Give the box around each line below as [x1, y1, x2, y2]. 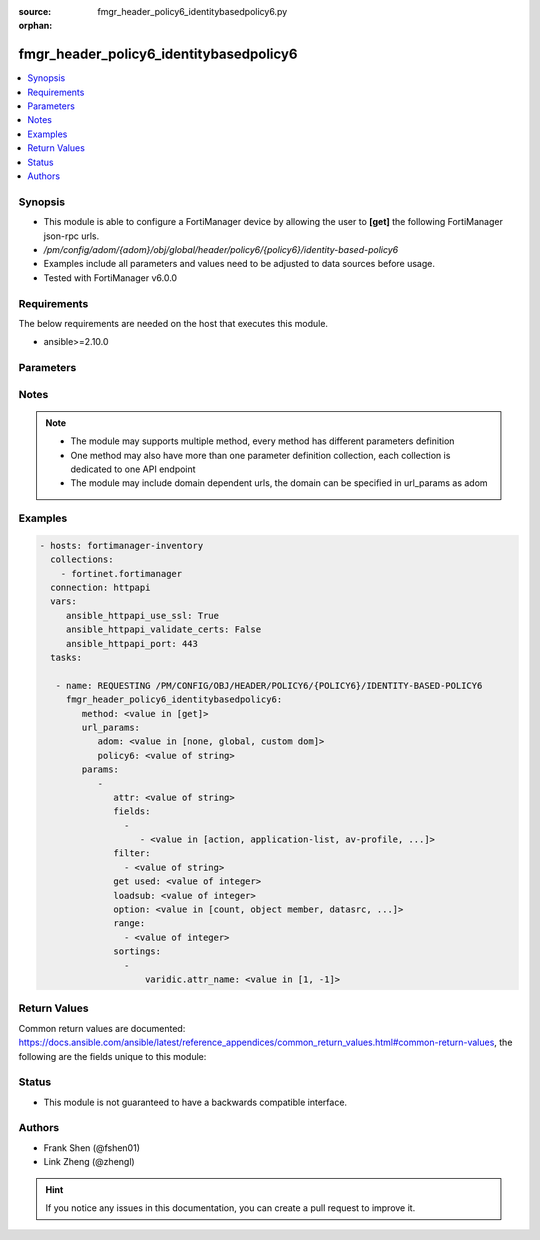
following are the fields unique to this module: [18, 1050, 207, 1062]
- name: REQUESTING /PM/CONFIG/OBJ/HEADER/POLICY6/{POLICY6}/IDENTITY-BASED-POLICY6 [55, 680, 483, 691]
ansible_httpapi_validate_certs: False [65, 624, 262, 635]
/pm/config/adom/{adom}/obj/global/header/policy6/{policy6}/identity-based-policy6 [43, 243, 399, 255]
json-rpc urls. [43, 230, 100, 242]
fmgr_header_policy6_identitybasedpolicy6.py [97, 6, 288, 17]
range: [113, 918, 146, 929]
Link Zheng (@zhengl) [43, 1156, 135, 1168]
